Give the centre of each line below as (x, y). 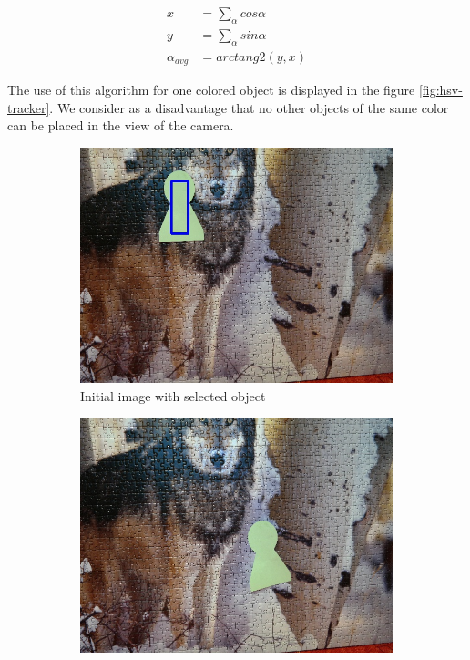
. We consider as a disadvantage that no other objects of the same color (249, 107)
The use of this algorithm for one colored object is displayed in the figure (211, 90)
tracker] (29, 107)
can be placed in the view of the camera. (121, 125)
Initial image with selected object (173, 395)
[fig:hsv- (440, 90)
